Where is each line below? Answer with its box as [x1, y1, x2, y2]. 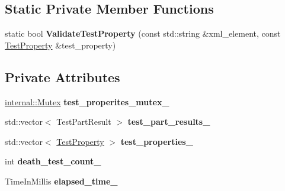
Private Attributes [5, 67, 120, 86]
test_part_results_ [127, 115, 210, 128]
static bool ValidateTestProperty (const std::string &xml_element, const [5, 27, 281, 40]
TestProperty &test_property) [5, 38, 116, 51]
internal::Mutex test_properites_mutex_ [5, 95, 169, 108]
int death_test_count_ [5, 155, 101, 167]
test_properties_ [120, 135, 193, 147]
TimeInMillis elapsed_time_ [5, 174, 118, 187]
